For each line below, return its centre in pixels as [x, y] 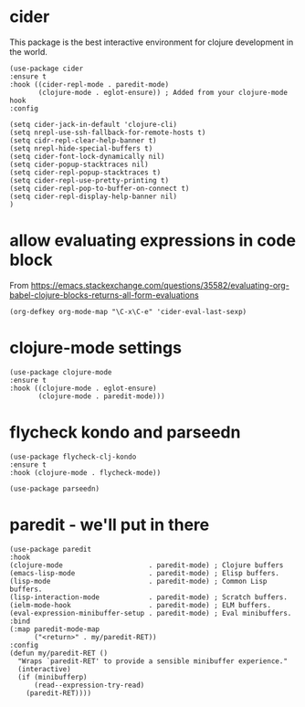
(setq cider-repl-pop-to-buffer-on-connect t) [100, 188]
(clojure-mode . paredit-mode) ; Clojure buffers [147, 565]
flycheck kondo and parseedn [125, 432]
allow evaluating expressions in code [153, 241]
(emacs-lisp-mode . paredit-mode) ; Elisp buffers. [145, 573]
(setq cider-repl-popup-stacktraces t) [85, 172]
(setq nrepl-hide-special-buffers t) [81, 148]
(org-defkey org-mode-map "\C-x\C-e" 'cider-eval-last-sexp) [128, 311]
